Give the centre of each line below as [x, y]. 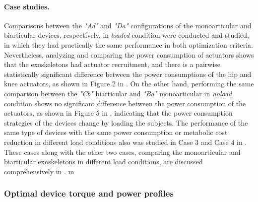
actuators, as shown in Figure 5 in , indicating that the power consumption [118, 113]
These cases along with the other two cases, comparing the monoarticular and [122, 152]
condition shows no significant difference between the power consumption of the [125, 103]
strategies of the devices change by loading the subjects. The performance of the [126, 122]
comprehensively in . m [39, 171]
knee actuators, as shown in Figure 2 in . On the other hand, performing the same [129, 84]
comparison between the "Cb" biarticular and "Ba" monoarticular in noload [118, 93]
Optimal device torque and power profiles [89, 193]
